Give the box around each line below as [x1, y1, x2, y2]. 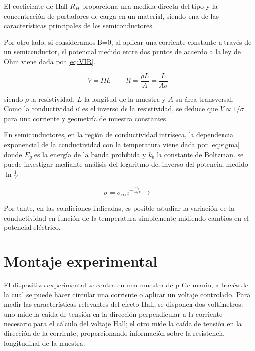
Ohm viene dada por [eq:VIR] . [4, 56, 96, 66]
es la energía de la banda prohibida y [34, 149, 146, 159]
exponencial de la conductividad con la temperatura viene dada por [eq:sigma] [4, 139, 240, 149]
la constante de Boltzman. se [157, 149, 244, 159]
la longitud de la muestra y [84, 94, 166, 104]
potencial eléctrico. [4, 222, 61, 232]
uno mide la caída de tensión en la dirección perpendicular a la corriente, [4, 308, 224, 319]
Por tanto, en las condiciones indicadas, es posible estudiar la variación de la [4, 203, 235, 213]
